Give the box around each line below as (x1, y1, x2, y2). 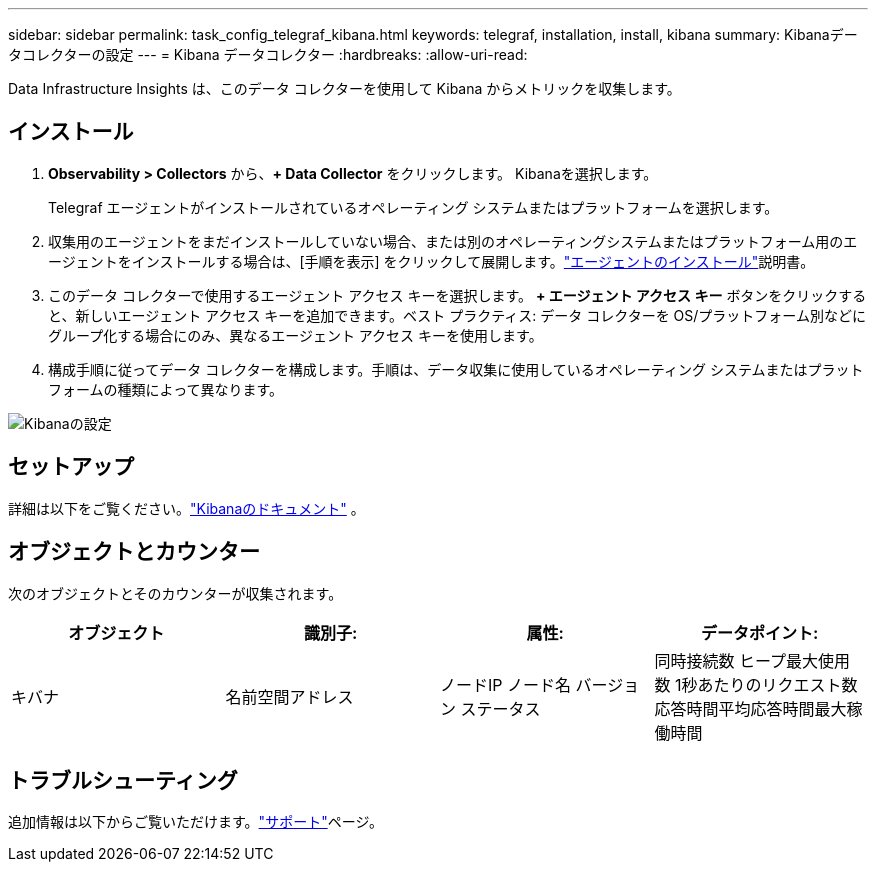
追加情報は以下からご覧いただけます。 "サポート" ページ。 (8, 813, 383, 831)
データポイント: (701, 622, 819, 643)
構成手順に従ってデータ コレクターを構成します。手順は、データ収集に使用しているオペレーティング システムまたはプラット (48, 360, 864, 378)
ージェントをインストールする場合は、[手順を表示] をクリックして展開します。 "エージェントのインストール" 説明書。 (48, 252, 815, 270)
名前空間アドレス (225, 686, 354, 707)
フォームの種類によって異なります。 (48, 380, 284, 398)
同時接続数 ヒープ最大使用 (654, 650, 851, 671)
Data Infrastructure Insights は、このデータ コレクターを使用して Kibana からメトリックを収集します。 (8, 80, 681, 97)
